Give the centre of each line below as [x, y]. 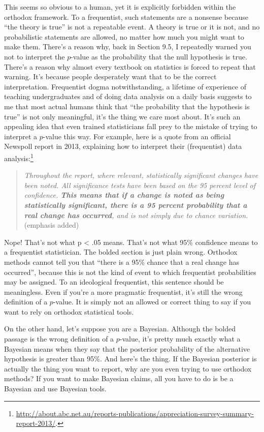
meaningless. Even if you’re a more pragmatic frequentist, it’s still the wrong [123, 291]
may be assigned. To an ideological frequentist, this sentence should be [114, 282]
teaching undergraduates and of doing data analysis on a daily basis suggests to [128, 96]
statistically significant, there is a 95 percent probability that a [136, 205]
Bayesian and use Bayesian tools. [55, 389]
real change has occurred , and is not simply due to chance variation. [136, 215]
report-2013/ [36, 423]
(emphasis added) [52, 225]
